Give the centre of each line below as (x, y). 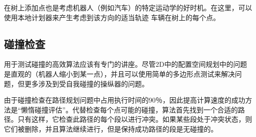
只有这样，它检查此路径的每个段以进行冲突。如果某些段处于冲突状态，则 (135, 119)
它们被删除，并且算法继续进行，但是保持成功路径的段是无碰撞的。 (111, 128)
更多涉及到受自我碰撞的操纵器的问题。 (86, 83)
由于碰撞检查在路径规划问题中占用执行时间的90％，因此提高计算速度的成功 (125, 100)
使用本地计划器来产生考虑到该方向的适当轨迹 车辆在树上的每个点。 (112, 17)
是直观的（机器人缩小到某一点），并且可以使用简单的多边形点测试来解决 (119, 73)
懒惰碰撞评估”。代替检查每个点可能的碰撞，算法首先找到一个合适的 (129, 109)
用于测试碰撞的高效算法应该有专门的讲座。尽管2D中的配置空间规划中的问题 (126, 64)
